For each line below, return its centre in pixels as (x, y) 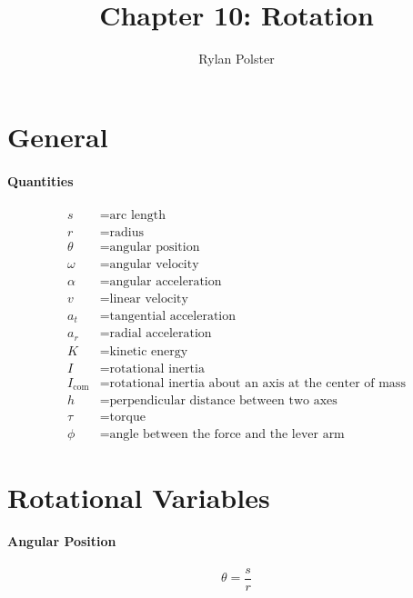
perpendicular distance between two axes (223, 401)
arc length (138, 215)
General (58, 136)
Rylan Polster (237, 59)
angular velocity (154, 264)
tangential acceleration (173, 316)
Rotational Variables (139, 497)
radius (127, 232)
